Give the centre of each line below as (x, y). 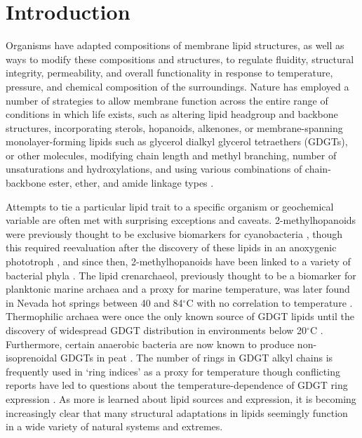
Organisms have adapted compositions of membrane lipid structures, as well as (175, 45)
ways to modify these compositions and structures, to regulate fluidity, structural (180, 59)
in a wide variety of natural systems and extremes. (114, 426)
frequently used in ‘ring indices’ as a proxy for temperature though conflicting (173, 371)
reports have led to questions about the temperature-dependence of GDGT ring (177, 385)
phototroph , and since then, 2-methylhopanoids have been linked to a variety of (178, 261)
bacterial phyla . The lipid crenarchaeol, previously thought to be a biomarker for (181, 275)
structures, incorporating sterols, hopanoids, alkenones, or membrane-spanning (174, 127)
